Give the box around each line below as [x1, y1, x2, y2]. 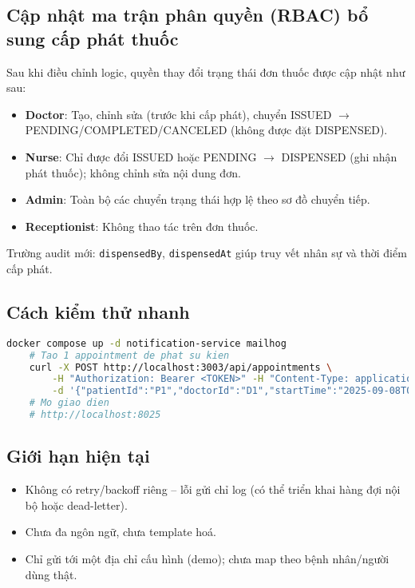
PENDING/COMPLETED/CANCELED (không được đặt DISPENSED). [25, 121, 388, 138]
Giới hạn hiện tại [6, 443, 150, 468]
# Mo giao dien [29, 397, 109, 409]
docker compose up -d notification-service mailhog [6, 337, 287, 349]
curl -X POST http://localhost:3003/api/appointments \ [29, 361, 333, 373]
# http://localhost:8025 [29, 409, 161, 421]
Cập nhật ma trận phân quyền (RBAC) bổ [6, 2, 369, 27]
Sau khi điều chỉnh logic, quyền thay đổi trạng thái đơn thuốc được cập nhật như [6, 63, 405, 80]
